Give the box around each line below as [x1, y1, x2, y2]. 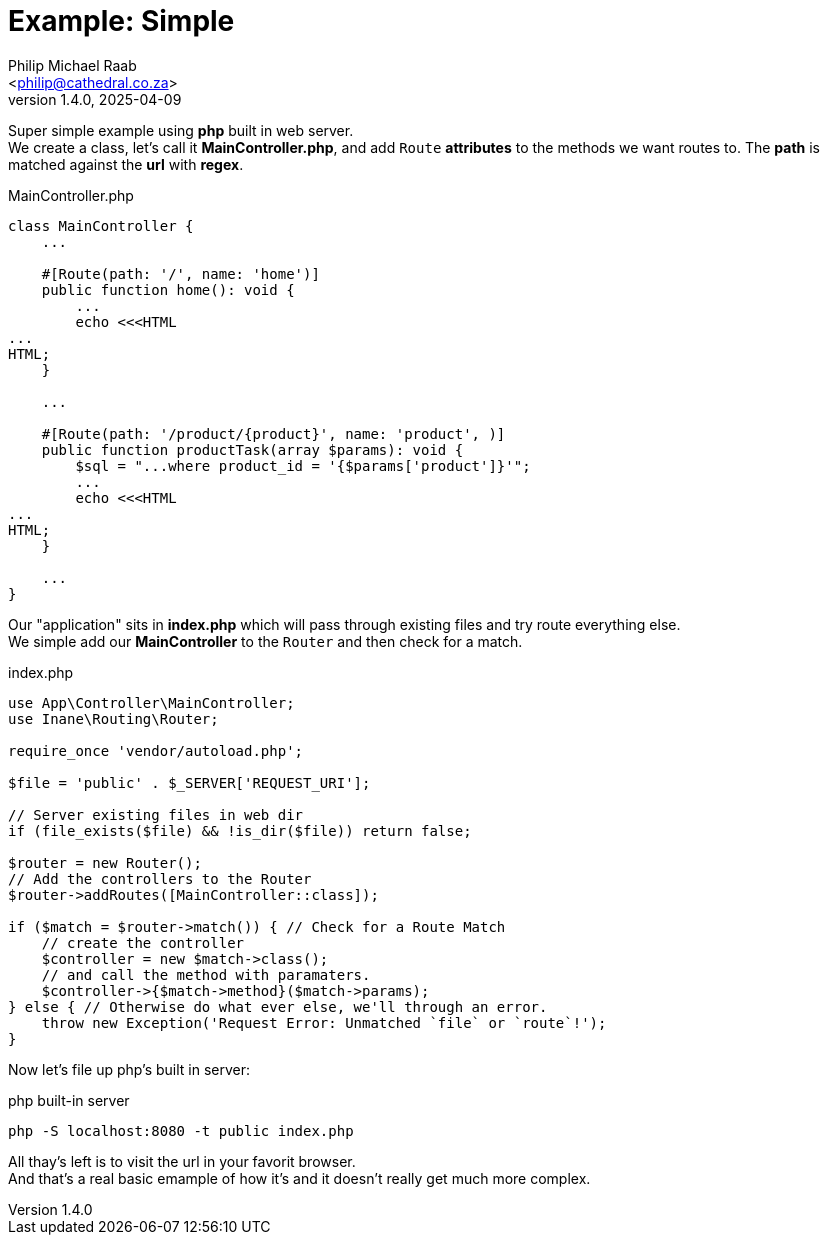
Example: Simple [8, 4, 235, 38]
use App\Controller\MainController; [8, 694, 295, 711]
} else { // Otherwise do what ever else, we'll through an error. [8, 998, 548, 1015]
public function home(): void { [41, 281, 295, 298]
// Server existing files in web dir [8, 806, 304, 823]
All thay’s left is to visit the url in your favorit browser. [8, 1152, 356, 1170]
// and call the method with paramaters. [41, 966, 371, 983]
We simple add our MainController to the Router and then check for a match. [8, 632, 523, 650]
